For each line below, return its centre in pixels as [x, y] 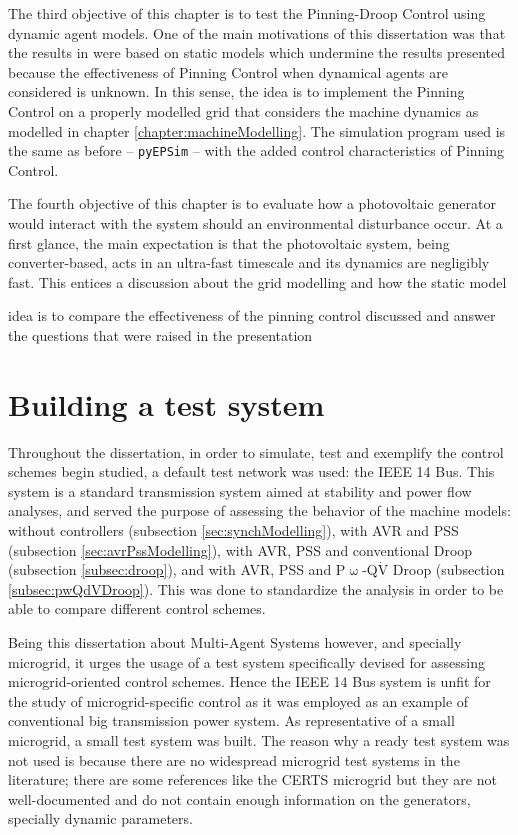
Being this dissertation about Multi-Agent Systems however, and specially [235, 642]
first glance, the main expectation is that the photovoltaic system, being [229, 242]
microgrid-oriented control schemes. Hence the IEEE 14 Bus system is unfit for [249, 681]
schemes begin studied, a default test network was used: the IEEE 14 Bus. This [251, 471]
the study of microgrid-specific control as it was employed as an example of [238, 700]
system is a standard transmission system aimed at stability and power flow [240, 490]
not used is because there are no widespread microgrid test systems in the [234, 759]
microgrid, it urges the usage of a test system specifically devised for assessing [246, 661]
